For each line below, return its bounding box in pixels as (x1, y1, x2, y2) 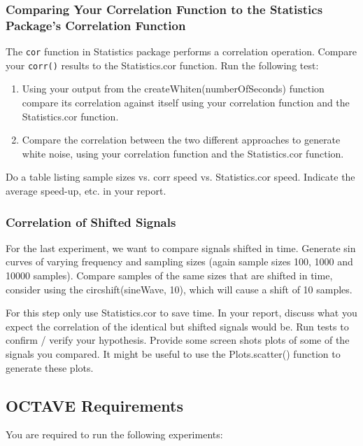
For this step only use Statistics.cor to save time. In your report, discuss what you (6, 305, 357, 320)
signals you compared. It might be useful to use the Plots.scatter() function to (6, 346, 341, 361)
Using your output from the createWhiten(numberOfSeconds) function (22, 81, 325, 96)
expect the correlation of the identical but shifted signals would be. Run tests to (6, 319, 349, 333)
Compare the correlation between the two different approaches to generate (22, 132, 341, 147)
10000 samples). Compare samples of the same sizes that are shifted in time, (6, 268, 333, 283)
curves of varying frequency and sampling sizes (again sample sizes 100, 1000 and (6, 254, 353, 269)
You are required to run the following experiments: (6, 427, 223, 442)
